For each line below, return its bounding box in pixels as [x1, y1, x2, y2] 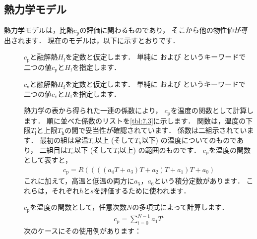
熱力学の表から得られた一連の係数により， [24, 105, 162, 116]
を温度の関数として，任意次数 [30, 202, 127, 212]
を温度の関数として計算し [170, 105, 254, 116]
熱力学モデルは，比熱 [4, 25, 73, 35]
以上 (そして [95, 134, 135, 145]
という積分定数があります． [154, 176, 244, 186]
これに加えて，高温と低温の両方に [24, 176, 134, 186]
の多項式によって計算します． [132, 202, 229, 212]
